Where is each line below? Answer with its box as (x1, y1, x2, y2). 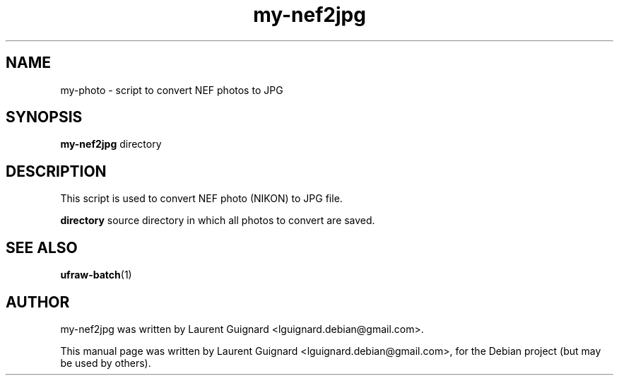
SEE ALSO (6, 238, 78, 257)
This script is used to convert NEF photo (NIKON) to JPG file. (60, 192, 343, 205)
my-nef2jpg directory (60, 138, 162, 151)
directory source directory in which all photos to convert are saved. (60, 214, 375, 227)
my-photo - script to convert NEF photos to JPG (60, 83, 283, 96)
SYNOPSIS (6, 108, 83, 127)
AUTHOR (6, 293, 70, 311)
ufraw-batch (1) (60, 269, 132, 281)
